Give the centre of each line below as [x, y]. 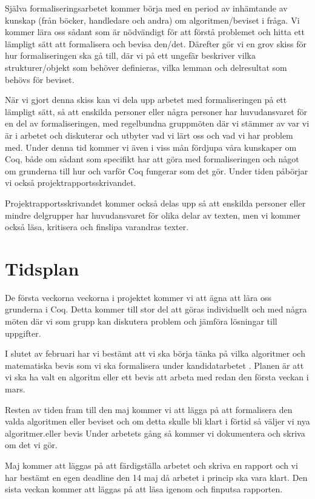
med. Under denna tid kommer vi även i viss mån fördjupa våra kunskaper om [151, 147]
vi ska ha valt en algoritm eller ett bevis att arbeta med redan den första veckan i [157, 377]
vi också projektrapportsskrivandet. [71, 183]
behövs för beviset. [40, 79]
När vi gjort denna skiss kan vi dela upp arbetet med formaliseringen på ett [146, 100]
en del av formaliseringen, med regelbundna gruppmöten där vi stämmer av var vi [157, 123]
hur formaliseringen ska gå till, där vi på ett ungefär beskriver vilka [130, 55]
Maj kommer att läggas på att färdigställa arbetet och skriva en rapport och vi [151, 465]
